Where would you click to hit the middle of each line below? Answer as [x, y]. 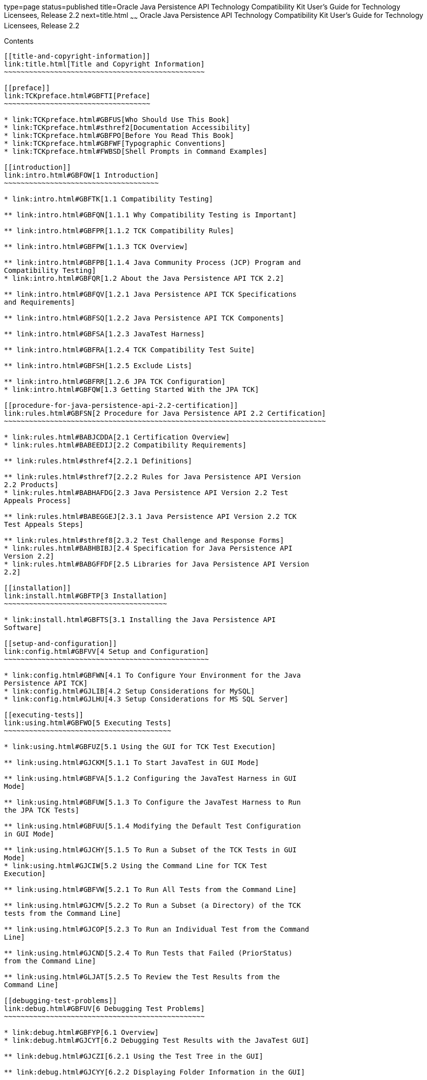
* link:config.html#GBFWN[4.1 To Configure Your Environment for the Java [152, 675]
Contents [19, 41]
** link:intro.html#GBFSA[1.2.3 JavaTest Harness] [104, 334]
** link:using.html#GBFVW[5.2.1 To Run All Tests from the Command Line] [151, 889]
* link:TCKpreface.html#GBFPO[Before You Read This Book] [119, 135]
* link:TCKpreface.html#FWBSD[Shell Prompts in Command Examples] [136, 151]
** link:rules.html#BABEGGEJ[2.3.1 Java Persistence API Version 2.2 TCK [151, 516]
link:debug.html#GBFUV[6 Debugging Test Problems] [104, 1008]
